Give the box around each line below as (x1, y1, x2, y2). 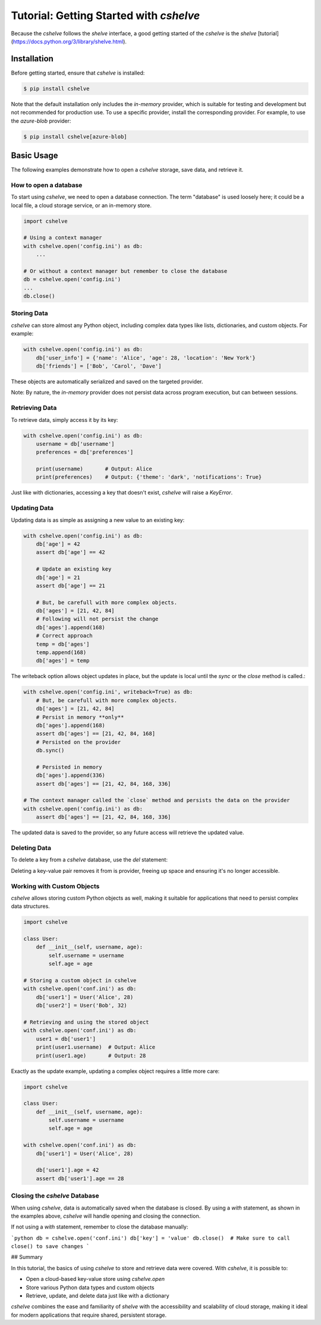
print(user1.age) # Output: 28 (36, 1052, 146, 1059)
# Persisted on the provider (36, 739, 121, 745)
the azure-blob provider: (11, 117, 71, 125)
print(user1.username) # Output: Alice (36, 1044, 156, 1051)
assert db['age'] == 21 (36, 582, 105, 589)
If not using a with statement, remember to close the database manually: (11, 1223, 188, 1230)
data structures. (11, 903, 50, 910)
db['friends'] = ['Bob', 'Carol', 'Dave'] (36, 363, 162, 369)
